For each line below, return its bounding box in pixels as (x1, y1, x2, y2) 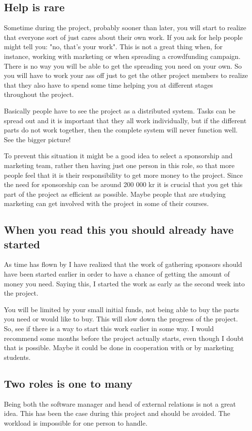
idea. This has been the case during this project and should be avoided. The (4, 408, 230, 418)
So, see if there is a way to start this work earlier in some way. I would (4, 323, 214, 334)
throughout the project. (4, 89, 74, 99)
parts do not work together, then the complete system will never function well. (4, 125, 238, 135)
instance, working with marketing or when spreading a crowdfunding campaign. (4, 51, 241, 61)
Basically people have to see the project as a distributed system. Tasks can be (4, 105, 235, 115)
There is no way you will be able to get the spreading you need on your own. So (4, 60, 242, 71)
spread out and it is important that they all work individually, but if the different (4, 115, 247, 125)
